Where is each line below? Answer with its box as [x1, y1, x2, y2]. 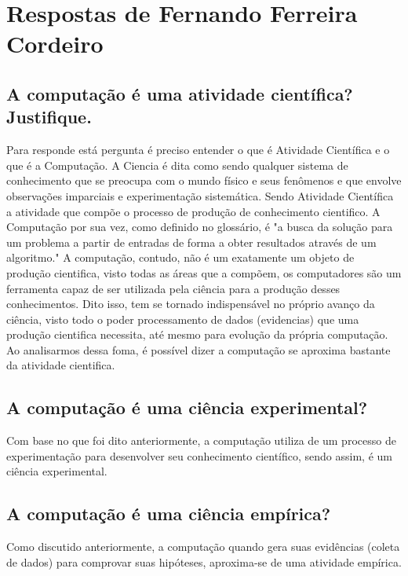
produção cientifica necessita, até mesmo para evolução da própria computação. [6, 326, 388, 343]
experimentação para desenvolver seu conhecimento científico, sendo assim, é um [6, 447, 392, 464]
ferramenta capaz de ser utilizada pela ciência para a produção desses [6, 280, 341, 296]
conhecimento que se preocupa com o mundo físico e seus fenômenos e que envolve [6, 172, 402, 189]
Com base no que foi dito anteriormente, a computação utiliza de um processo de [6, 432, 396, 449]
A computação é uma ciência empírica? [6, 501, 331, 526]
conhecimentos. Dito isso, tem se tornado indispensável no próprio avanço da [6, 295, 375, 312]
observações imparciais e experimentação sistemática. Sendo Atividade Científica [6, 187, 394, 204]
